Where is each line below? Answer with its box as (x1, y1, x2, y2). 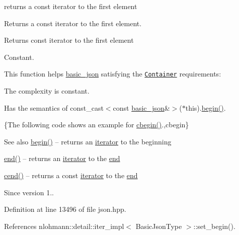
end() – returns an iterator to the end (4, 153, 120, 164)
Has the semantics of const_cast (4, 102, 104, 113)
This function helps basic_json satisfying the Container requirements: (4, 68, 221, 79)
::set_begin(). (193, 220, 235, 231)
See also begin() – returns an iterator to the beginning (4, 136, 172, 146)
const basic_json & (113, 102, 170, 113)
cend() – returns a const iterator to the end (4, 170, 138, 180)
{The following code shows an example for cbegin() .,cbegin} (4, 119, 189, 130)
